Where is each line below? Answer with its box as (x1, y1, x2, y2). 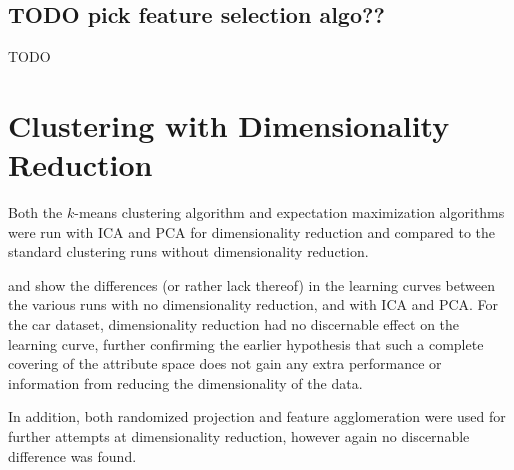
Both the (8, 202, 63, 223)
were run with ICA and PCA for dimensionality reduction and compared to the (8, 221, 495, 242)
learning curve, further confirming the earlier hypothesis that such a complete (8, 333, 484, 354)
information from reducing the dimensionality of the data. (8, 372, 363, 393)
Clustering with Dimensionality (8, 104, 450, 145)
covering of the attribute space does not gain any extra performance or (8, 353, 442, 374)
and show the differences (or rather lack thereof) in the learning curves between (8, 274, 495, 295)
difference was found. (8, 445, 137, 466)
